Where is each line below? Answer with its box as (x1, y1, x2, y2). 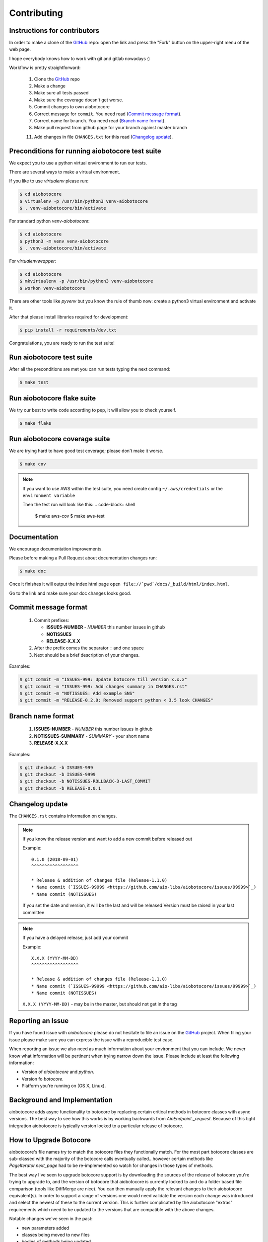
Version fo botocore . (21, 1076, 64, 1082)
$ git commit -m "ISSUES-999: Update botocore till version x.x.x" (19, 677, 188, 683)
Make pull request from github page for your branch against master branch (34, 125, 187, 131)
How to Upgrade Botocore (9, 1136, 91, 1144)
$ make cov (19, 461, 46, 467)
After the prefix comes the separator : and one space (34, 645, 144, 651)
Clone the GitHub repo (34, 76, 80, 82)
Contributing (9, 7, 63, 18)
